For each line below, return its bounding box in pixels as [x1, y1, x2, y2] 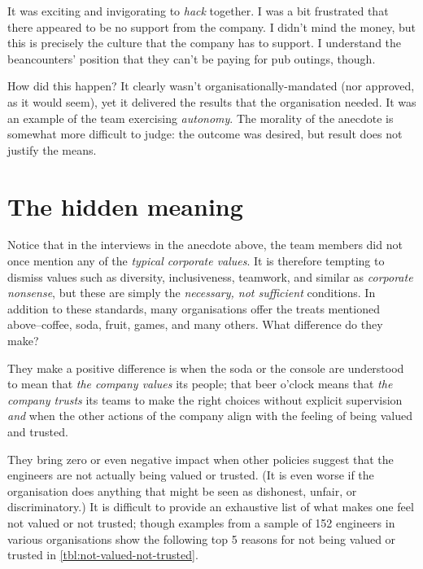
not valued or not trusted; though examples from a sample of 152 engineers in [7, 514, 395, 531]
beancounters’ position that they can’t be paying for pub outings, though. [7, 50, 376, 67]
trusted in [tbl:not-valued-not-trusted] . [7, 546, 198, 563]
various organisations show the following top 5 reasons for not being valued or [7, 530, 396, 547]
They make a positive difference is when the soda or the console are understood [7, 359, 404, 376]
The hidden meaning [7, 189, 243, 222]
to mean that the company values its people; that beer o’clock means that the [7, 375, 393, 392]
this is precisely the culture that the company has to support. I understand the [7, 34, 402, 51]
